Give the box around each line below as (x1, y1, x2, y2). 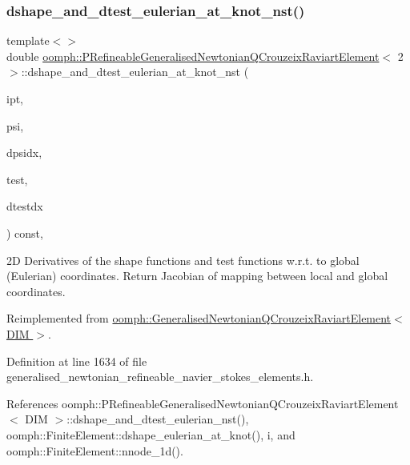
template (6, 32, 50, 49)
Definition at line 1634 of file (6, 352, 147, 369)
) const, (6, 224, 43, 241)
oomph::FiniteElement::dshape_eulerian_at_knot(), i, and (6, 426, 295, 443)
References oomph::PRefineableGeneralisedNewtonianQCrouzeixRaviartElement (6, 395, 399, 411)
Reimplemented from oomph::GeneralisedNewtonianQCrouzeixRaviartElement (6, 310, 392, 327)
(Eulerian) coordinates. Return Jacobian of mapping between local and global (6, 267, 388, 284)
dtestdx (6, 198, 43, 214)
